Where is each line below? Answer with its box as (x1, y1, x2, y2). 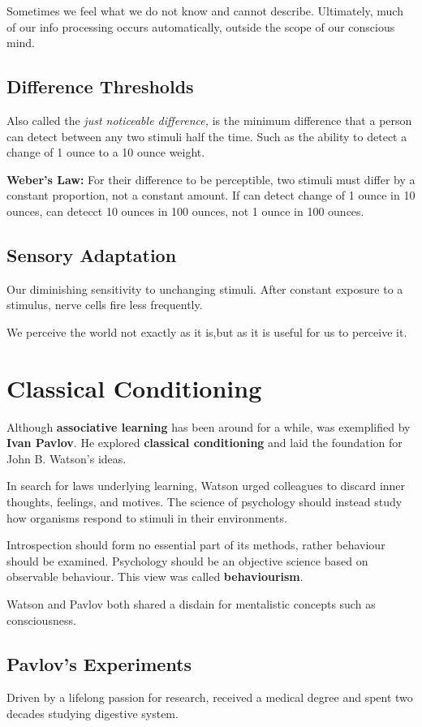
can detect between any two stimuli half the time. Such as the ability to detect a (6, 127, 407, 144)
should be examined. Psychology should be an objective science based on (6, 552, 368, 569)
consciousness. (6, 611, 76, 628)
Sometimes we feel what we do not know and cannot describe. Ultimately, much (6, 2, 403, 19)
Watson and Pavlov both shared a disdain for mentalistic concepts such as (6, 596, 376, 612)
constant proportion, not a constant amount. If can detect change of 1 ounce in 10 (6, 187, 416, 204)
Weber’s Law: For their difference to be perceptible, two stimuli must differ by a (6, 170, 416, 187)
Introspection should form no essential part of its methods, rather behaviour (6, 536, 385, 553)
